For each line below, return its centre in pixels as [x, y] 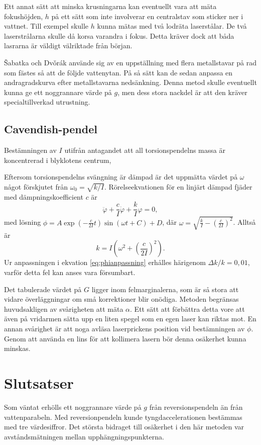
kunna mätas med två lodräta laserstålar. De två [172, 26]
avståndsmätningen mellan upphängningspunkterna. [84, 436]
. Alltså [244, 222]
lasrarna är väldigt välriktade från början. [68, 46]
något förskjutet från [36, 186]
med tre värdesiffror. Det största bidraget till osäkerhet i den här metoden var [124, 427]
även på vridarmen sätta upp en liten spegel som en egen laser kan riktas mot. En [130, 319]
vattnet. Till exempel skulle [46, 26]
